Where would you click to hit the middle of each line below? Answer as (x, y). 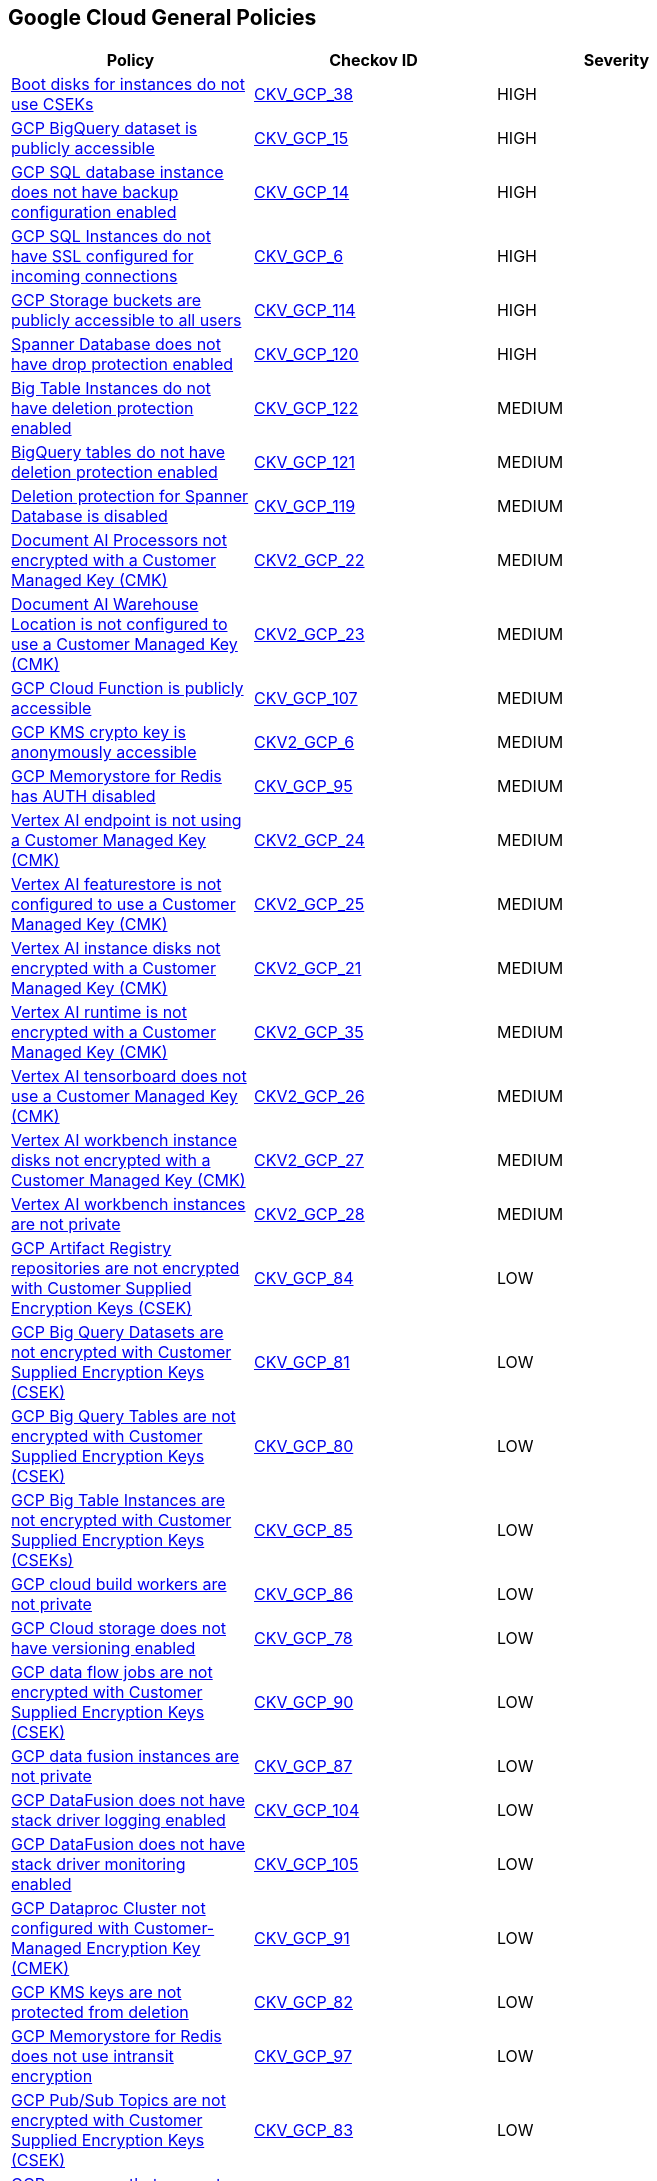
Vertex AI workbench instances (128, 1204)
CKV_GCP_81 (301, 1362)
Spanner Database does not (116, 344)
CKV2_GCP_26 (309, 1096)
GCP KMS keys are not (96, 1992)
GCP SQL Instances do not (111, 236)
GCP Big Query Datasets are (117, 1332)
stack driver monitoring (98, 1864)
